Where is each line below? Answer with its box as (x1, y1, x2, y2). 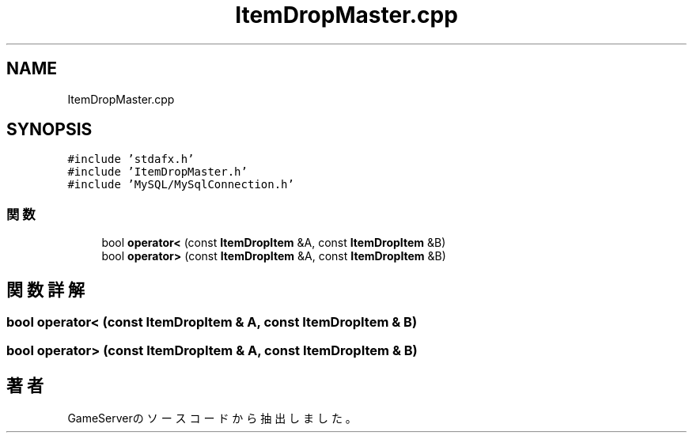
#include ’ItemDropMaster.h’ (67, 165, 248, 179)
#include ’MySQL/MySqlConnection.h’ (67, 178, 294, 191)
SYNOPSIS (6, 119, 93, 140)
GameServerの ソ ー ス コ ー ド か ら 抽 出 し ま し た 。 (67, 411, 357, 426)
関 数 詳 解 (6, 279, 85, 300)
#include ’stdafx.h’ (67, 153, 195, 166)
